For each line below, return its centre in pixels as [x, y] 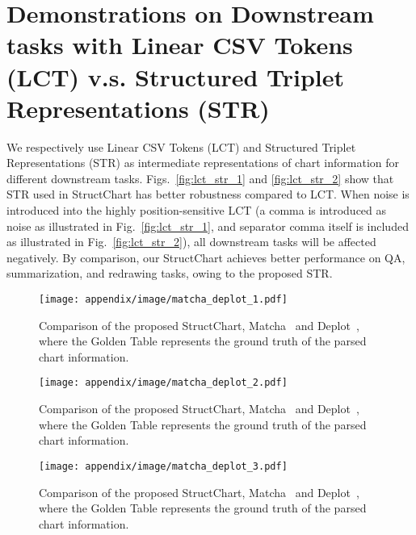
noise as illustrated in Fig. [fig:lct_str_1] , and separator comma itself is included [208, 226]
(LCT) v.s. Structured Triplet [176, 76]
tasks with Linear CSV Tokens [180, 45]
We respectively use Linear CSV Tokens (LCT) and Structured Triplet [181, 146]
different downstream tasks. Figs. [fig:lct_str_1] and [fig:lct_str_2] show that [200, 178]
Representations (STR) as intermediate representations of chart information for [203, 163]
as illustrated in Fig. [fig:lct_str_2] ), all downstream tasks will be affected [191, 242]
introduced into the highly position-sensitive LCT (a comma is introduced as [197, 210]
